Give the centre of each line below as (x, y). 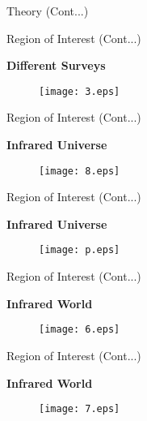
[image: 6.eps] (80, 330)
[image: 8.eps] (80, 171)
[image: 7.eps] (80, 409)
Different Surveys (56, 65)
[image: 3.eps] (80, 91)
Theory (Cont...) (48, 11)
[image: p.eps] (80, 250)
